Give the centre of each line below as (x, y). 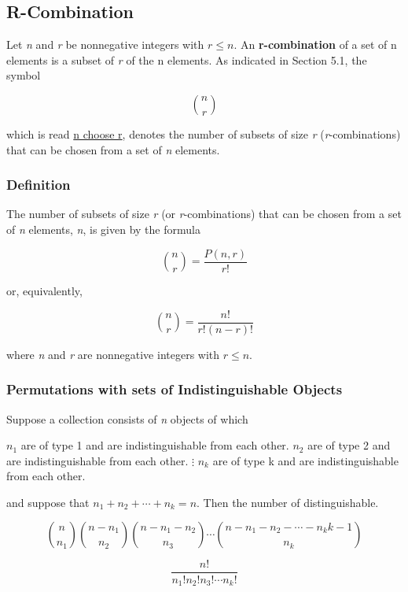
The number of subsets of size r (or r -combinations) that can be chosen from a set (204, 214)
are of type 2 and (349, 445)
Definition (39, 185)
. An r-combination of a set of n (315, 44)
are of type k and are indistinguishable (305, 460)
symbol (24, 75)
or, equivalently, (44, 291)
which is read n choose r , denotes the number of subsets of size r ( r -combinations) (204, 133)
